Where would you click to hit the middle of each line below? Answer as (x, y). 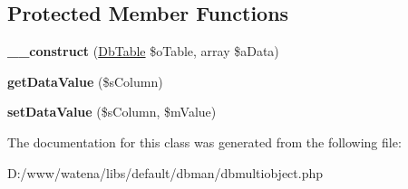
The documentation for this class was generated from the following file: (204, 142)
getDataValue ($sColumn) (85, 81)
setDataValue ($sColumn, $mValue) (112, 112)
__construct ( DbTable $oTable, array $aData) (143, 51)
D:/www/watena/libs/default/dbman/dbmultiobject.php (165, 172)
